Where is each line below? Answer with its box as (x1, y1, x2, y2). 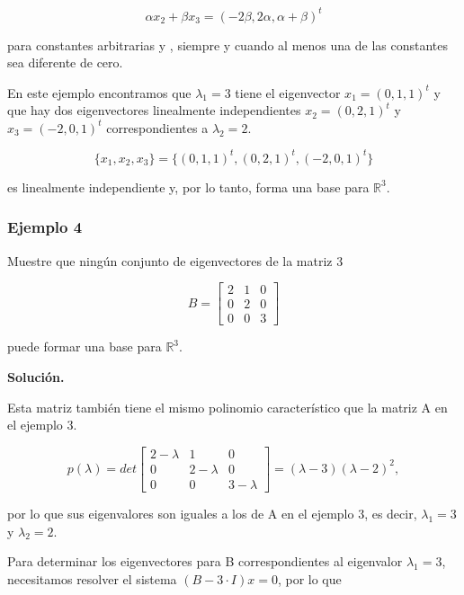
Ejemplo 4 (7, 216, 83, 238)
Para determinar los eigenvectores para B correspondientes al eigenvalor (7, 552, 403, 571)
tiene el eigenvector (235, 83, 341, 102)
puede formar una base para (7, 337, 162, 356)
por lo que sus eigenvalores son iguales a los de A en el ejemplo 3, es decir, (7, 503, 417, 522)
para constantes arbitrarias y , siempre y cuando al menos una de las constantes (7, 35, 448, 54)
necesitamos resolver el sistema (7, 569, 177, 588)
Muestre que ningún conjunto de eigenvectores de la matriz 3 (7, 251, 344, 270)
